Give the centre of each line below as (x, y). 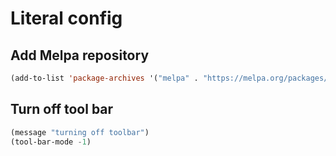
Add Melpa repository (80, 55)
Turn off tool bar (62, 109)
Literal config (66, 18)
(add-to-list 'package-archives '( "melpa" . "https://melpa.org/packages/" (171, 78)
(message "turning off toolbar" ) (80, 132)
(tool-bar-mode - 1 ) (51, 142)
